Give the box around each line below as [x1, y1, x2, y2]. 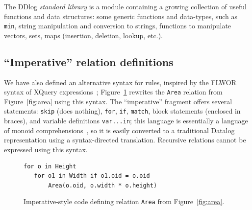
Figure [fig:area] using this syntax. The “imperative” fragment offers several [4, 96, 232, 106]
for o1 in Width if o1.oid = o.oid [34, 172, 150, 180]
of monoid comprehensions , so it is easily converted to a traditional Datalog [4, 125, 235, 135]
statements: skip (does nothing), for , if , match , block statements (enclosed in [4, 106, 241, 116]
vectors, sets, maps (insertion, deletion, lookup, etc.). [4, 30, 163, 40]
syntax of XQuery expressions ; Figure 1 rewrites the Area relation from [4, 87, 223, 97]
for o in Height [24, 163, 76, 170]
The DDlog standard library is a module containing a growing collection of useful [4, 1, 247, 11]
